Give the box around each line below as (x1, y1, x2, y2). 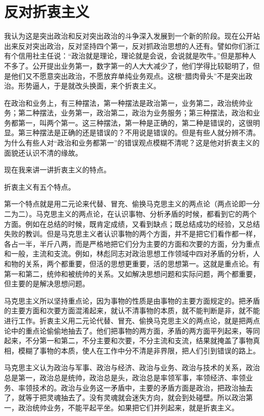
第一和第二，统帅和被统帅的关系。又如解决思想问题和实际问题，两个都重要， (4, 268, 260, 279)
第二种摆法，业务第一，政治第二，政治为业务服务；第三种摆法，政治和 (18, 107, 253, 118)
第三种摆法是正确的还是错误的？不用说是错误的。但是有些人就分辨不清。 (18, 127, 260, 138)
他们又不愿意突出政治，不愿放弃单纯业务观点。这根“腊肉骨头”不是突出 (11, 70, 246, 81)
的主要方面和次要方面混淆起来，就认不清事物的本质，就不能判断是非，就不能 (4, 305, 260, 316)
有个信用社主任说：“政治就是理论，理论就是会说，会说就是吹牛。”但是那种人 (4, 50, 256, 61)
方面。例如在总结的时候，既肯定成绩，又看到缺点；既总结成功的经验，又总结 (4, 218, 260, 229)
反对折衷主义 (4, 1, 90, 22)
